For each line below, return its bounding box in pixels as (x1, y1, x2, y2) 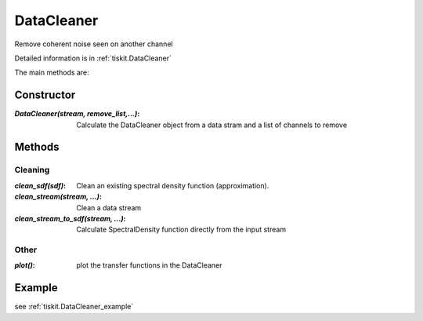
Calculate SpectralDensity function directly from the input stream (76, 224, 286, 235)
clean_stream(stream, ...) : (14, 192, 102, 202)
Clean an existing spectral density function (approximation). (76, 181, 269, 190)
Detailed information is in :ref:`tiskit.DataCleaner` (14, 53, 172, 63)
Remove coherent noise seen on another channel (14, 39, 173, 49)
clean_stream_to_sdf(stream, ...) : (14, 213, 126, 223)
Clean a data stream (76, 202, 142, 212)
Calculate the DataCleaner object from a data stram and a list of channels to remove (76, 120, 348, 129)
